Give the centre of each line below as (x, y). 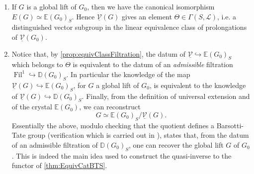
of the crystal (32, 107)
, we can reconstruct (110, 107)
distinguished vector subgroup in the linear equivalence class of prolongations (129, 27)
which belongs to (37, 64)
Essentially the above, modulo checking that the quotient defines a (113, 125)
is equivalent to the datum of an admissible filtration (153, 64)
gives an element (147, 16)
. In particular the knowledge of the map (128, 74)
